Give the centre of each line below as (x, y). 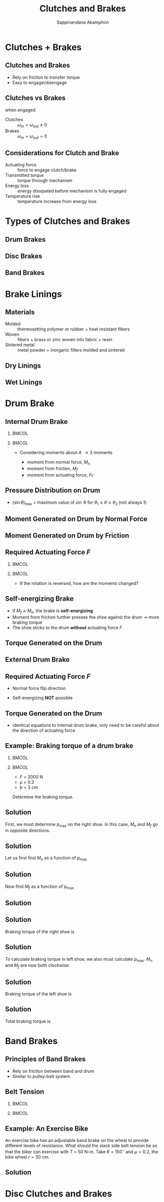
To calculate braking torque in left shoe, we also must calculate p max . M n (79, 959)
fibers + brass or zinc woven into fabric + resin (65, 340)
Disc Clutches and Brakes (59, 1193)
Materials (20, 312)
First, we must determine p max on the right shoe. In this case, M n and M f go (82, 825)
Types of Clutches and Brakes (68, 221)
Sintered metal (20, 345)
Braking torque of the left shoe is (38, 994)
